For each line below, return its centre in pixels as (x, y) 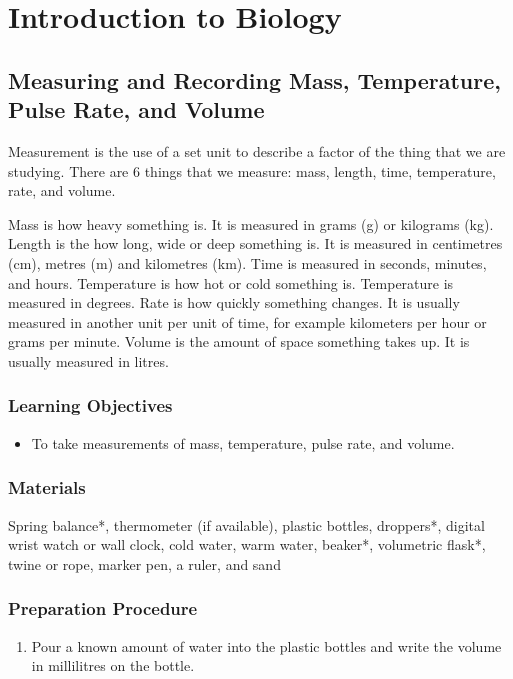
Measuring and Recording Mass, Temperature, (254, 79)
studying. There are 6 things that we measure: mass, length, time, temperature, (252, 170)
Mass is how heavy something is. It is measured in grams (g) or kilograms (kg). (251, 223)
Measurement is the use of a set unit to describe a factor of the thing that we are (257, 150)
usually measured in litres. (88, 360)
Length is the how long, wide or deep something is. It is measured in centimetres (255, 243)
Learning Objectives (90, 405)
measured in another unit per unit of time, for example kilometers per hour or (247, 321)
